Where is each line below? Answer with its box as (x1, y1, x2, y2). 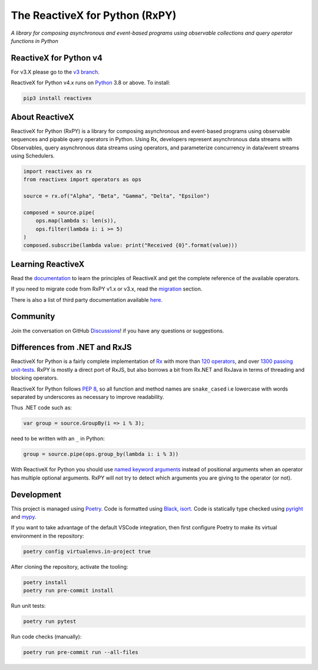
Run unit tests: (11, 602, 46, 609)
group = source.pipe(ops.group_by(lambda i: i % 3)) (23, 451, 179, 458)
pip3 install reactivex (23, 95, 92, 102)
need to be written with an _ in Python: (11, 435, 105, 442)
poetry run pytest (23, 618, 77, 625)
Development (11, 489, 62, 499)
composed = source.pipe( (23, 209, 95, 216)
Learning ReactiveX (11, 259, 85, 269)
